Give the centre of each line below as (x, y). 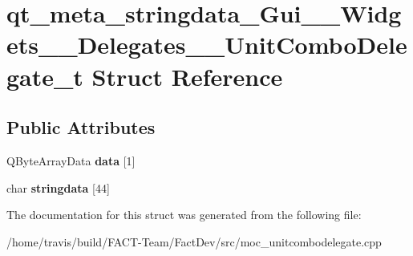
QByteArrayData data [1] (71, 160)
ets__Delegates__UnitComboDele (207, 45)
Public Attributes (81, 127)
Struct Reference (187, 76)
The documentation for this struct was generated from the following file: (184, 215)
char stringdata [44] (58, 187)
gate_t (45, 76)
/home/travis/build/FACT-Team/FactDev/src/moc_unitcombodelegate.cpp (194, 241)
